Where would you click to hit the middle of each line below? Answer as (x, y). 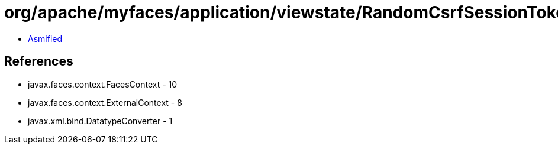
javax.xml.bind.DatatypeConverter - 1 (100, 121)
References (39, 61)
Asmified (45, 38)
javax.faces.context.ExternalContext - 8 (105, 102)
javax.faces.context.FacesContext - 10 (103, 84)
